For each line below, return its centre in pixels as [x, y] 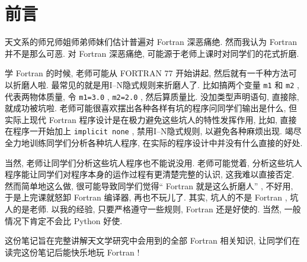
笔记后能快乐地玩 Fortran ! [89, 252]
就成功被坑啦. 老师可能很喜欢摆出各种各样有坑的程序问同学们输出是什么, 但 [151, 108]
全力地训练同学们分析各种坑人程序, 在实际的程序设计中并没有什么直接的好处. [154, 143]
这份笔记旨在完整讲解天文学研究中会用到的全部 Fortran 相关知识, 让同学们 [148, 240]
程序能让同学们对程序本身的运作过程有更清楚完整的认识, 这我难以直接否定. [150, 174]
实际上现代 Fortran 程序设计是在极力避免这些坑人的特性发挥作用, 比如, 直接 [151, 119]
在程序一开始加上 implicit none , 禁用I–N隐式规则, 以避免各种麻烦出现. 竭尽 [153, 131]
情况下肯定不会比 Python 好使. [64, 220]
